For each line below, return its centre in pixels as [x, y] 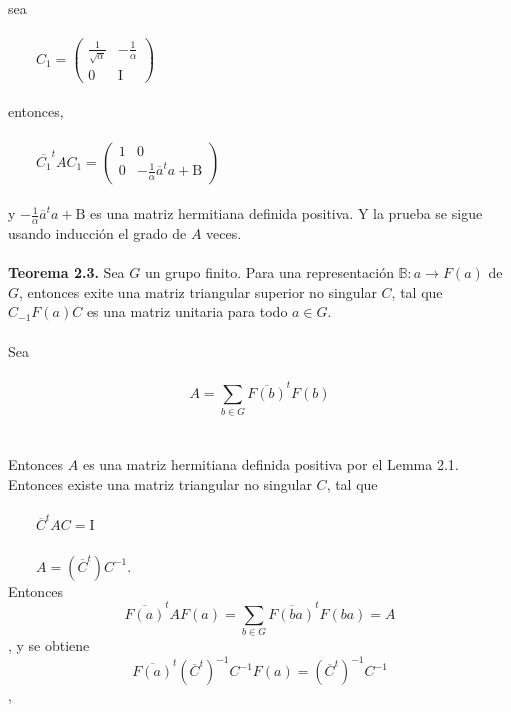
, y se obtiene [49, 645]
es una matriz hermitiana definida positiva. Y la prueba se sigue [286, 213]
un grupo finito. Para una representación [269, 272]
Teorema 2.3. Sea [66, 272]
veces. [224, 232]
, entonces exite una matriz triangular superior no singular [198, 291]
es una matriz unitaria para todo [187, 311]
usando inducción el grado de [97, 232]
